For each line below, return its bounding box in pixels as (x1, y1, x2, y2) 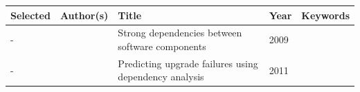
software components (118, 38, 206, 53)
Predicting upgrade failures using (118, 56, 258, 70)
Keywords (301, 8, 350, 22)
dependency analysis (118, 69, 204, 84)
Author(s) (60, 8, 109, 22)
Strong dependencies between (118, 25, 242, 40)
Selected (10, 8, 51, 22)
